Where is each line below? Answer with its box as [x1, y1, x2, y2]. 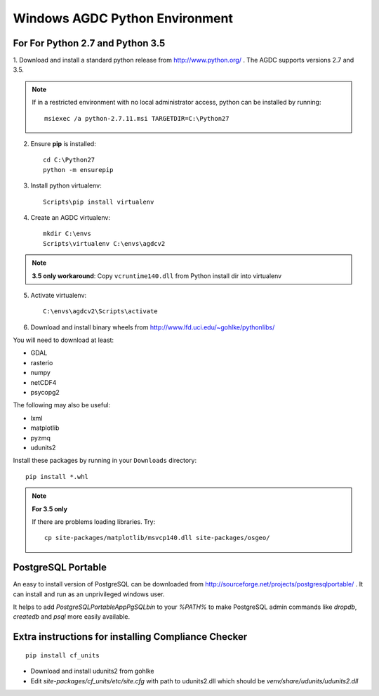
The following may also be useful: [13, 401, 111, 409]
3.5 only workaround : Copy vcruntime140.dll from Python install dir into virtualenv [32, 271, 282, 280]
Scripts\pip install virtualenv [43, 197, 154, 206]
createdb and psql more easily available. [13, 612, 130, 621]
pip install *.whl [25, 473, 89, 480]
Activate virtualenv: [30, 291, 87, 299]
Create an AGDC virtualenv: [30, 213, 110, 221]
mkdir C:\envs [43, 230, 91, 238]
